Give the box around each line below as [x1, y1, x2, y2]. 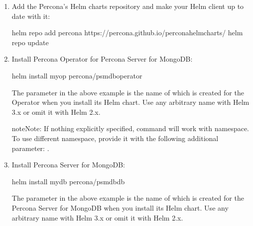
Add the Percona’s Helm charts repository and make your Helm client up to [11, 1, 244, 11]
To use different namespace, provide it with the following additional [11, 133, 219, 143]
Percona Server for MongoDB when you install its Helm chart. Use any [11, 202, 229, 213]
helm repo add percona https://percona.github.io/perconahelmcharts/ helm [11, 27, 243, 38]
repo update [11, 37, 49, 47]
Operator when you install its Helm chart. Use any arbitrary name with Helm [11, 97, 250, 107]
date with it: [11, 10, 50, 21]
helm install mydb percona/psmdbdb [11, 176, 125, 186]
